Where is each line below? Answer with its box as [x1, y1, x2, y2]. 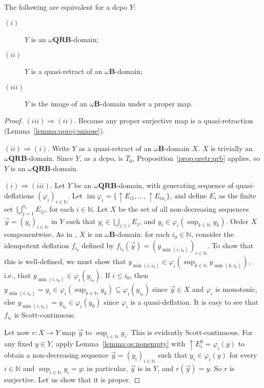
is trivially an [210, 142, 253, 153]
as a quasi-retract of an [78, 142, 152, 153]
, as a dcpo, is [79, 153, 123, 163]
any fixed [4, 338, 33, 349]
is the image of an [31, 98, 88, 108]
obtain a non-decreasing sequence [4, 349, 109, 360]
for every [229, 349, 257, 360]
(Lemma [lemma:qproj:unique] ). [4, 125, 105, 136]
